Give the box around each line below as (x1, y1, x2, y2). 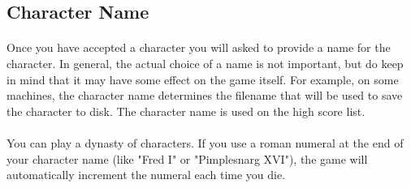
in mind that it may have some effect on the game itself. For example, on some (6, 70, 399, 88)
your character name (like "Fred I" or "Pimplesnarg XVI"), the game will (6, 150, 368, 167)
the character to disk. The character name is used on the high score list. (6, 102, 366, 119)
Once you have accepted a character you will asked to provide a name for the (6, 39, 391, 56)
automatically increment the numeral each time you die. (6, 166, 286, 183)
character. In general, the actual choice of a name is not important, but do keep (6, 54, 404, 71)
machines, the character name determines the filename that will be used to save (6, 87, 403, 104)
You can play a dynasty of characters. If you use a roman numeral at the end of (6, 134, 404, 151)
